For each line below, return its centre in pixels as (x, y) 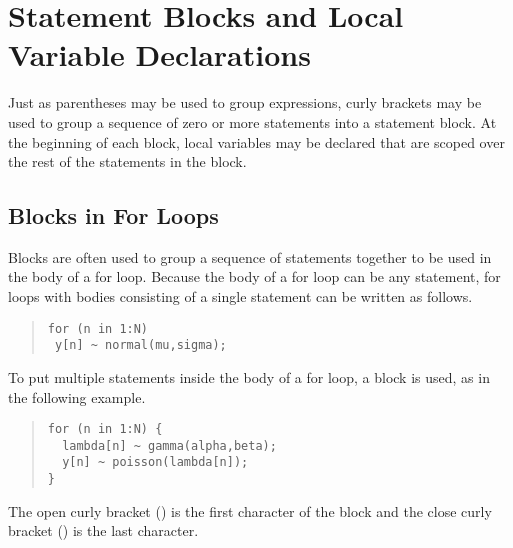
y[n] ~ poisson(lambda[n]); (155, 462)
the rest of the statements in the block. (127, 161)
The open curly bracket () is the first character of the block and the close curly (250, 510)
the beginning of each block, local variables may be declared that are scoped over (256, 141)
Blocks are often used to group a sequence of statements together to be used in (250, 256)
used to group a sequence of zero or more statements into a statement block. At (252, 121)
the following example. (77, 396)
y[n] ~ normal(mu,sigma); (140, 345)
